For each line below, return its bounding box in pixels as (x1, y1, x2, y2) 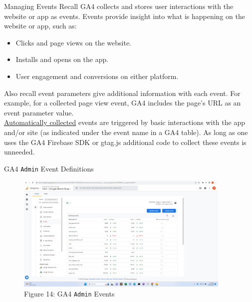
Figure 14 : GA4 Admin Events (24, 288, 115, 298)
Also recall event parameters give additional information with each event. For (4, 87, 241, 98)
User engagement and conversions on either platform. (15, 70, 179, 81)
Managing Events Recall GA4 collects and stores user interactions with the (4, 1, 234, 11)
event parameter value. (4, 107, 74, 117)
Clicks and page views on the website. (15, 37, 131, 47)
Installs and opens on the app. (15, 54, 109, 64)
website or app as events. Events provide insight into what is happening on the (4, 10, 245, 21)
